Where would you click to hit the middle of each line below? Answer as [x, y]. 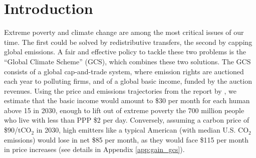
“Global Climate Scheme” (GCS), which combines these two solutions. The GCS [127, 61]
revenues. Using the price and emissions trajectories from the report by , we [120, 90]
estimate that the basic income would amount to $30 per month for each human [127, 100]
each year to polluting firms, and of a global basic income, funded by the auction [128, 81]
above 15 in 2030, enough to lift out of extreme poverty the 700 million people [124, 110]
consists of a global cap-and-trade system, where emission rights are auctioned [124, 71]
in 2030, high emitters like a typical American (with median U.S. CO [143, 130]
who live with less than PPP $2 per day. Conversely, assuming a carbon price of [127, 120]
